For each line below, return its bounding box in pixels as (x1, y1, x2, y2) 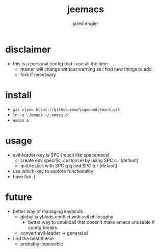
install (5, 89, 32, 100)
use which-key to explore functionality (12, 168, 93, 174)
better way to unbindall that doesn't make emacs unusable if (28, 219, 155, 225)
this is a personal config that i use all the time (12, 60, 108, 67)
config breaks (28, 224, 57, 231)
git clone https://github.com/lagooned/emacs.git (12, 107, 121, 112)
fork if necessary (20, 71, 56, 78)
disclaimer (5, 43, 51, 55)
